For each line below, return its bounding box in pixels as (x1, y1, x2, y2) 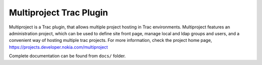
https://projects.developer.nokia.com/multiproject (9, 44, 108, 50)
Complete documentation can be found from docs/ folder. (9, 53, 126, 59)
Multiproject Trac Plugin (9, 7, 108, 18)
